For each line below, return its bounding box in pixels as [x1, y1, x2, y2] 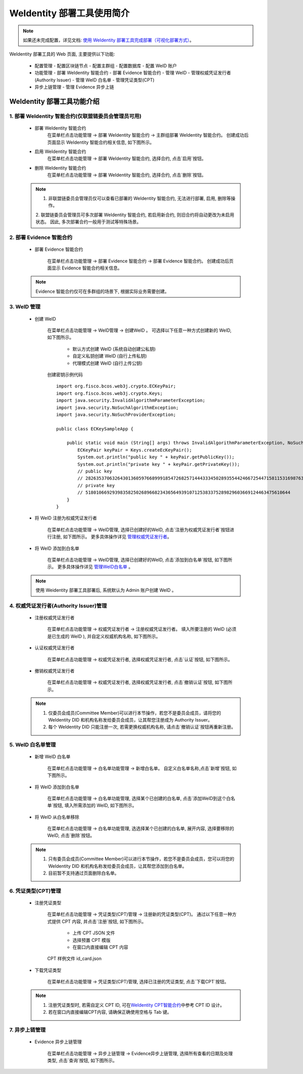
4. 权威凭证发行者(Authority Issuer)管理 [9, 602, 107, 609]
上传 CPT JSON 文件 [72, 930, 116, 936]
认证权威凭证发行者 [34, 645, 75, 651]
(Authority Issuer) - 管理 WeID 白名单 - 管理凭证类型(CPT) [34, 76, 155, 83]
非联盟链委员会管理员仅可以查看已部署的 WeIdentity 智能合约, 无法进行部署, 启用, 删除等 [48, 195, 231, 201]
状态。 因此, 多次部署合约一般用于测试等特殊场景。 [35, 219, 141, 225]
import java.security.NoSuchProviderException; [56, 412, 176, 417]
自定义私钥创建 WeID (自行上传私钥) [72, 353, 147, 359]
